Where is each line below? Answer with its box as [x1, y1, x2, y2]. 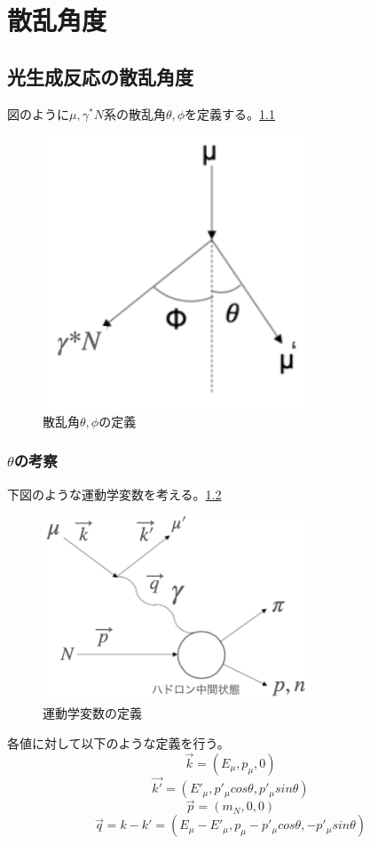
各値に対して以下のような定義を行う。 [7, 734, 230, 753]
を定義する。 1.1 [185, 104, 275, 123]
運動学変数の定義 [43, 704, 142, 722]
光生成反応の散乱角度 [7, 62, 193, 90]
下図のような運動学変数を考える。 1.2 [7, 484, 222, 503]
